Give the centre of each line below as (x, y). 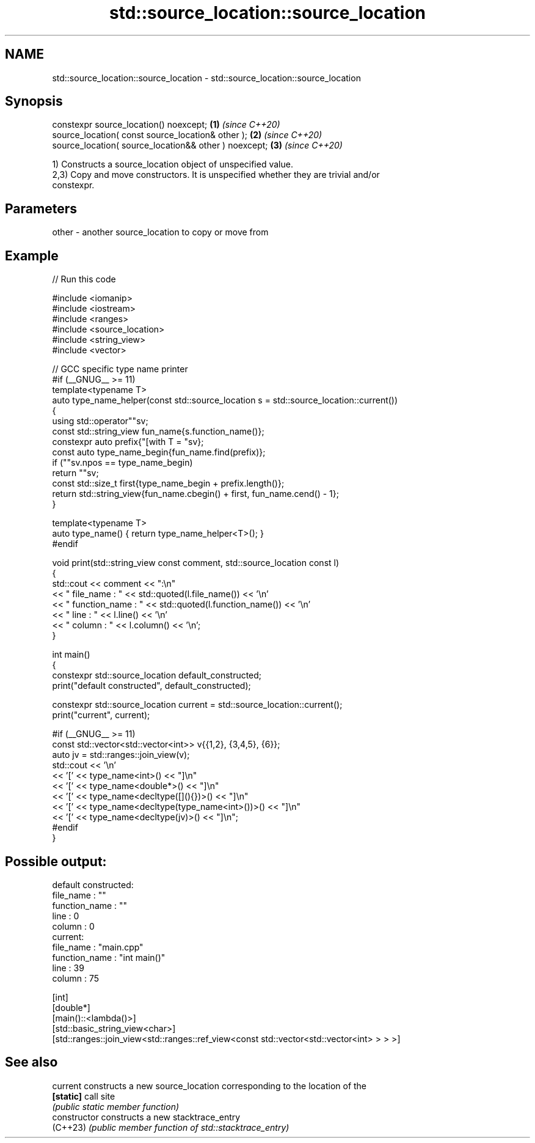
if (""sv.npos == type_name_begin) (122, 463)
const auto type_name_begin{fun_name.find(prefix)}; (159, 452)
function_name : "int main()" (109, 957)
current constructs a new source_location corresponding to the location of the (209, 1086)
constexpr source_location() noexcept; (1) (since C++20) (166, 125)
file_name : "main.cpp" (98, 947)
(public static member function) (116, 1106)
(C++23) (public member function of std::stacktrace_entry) (171, 1127)
